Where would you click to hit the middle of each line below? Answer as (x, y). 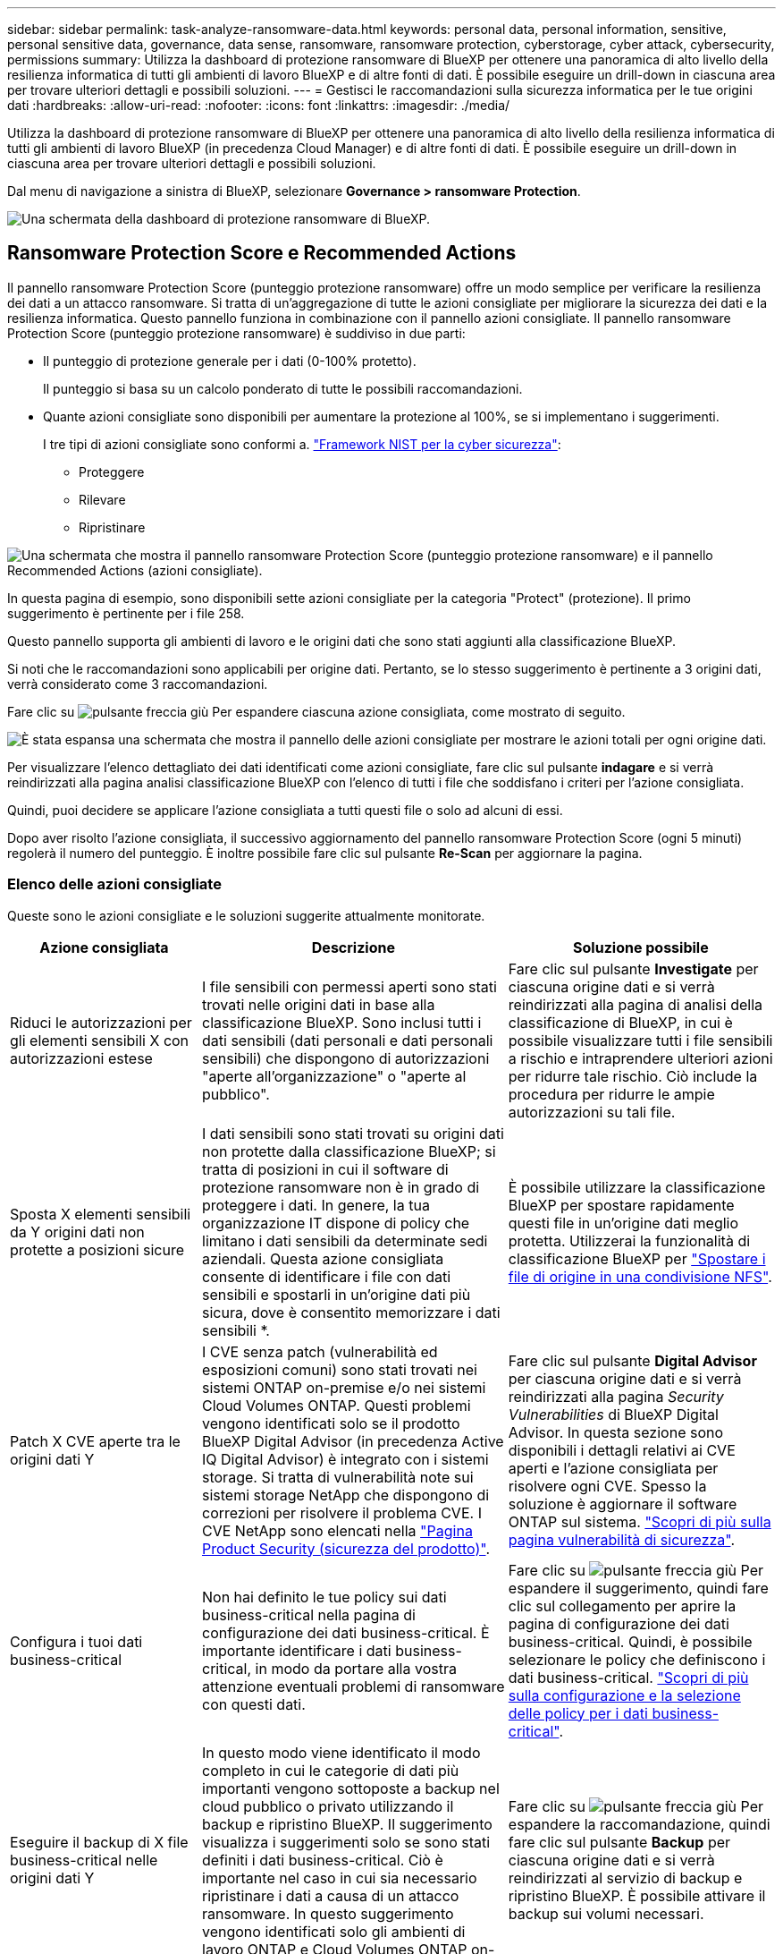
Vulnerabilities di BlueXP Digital (613, 1414)
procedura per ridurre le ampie (611, 1094)
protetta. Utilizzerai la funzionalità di (629, 1240)
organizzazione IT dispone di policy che (336, 1223)
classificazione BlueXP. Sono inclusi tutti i (342, 1022)
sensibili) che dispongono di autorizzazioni (346, 1058)
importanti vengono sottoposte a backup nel (351, 1788)
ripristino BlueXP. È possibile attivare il (637, 1895)
